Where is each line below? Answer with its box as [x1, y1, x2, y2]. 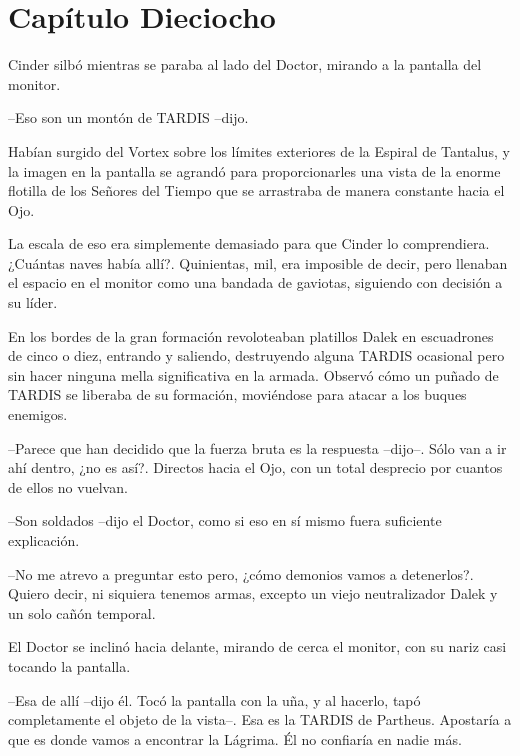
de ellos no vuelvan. [8, 476, 128, 497]
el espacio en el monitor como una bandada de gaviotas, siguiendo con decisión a [8, 272, 503, 293]
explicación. [8, 530, 80, 550]
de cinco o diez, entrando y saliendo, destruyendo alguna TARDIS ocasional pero [8, 345, 505, 366]
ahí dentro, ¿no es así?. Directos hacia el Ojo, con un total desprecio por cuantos [8, 457, 503, 478]
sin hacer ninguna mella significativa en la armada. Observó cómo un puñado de [8, 364, 499, 385]
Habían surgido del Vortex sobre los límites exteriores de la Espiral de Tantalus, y [8, 140, 510, 161]
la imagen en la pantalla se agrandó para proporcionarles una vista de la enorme [8, 160, 501, 181]
